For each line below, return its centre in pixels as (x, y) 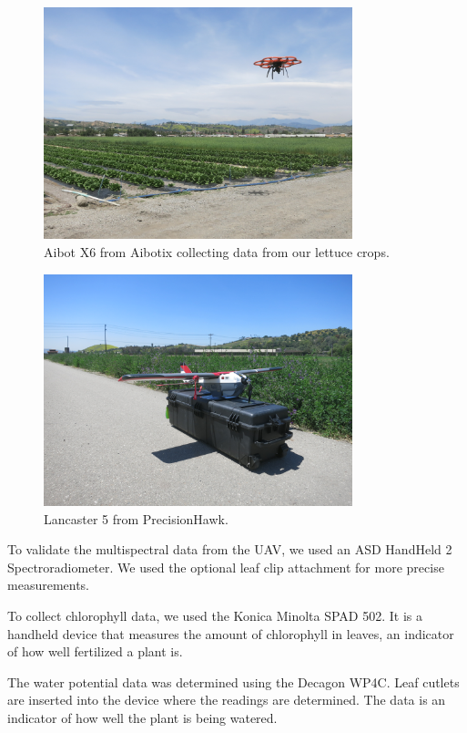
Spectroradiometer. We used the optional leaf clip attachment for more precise (226, 567)
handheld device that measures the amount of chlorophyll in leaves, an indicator (231, 633)
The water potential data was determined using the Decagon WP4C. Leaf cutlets (233, 681)
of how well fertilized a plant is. (95, 651)
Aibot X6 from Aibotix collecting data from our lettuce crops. (217, 251)
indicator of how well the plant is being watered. (142, 717)
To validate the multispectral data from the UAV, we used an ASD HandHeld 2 (230, 549)
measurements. (49, 585)
